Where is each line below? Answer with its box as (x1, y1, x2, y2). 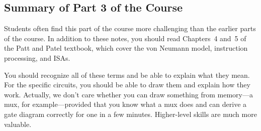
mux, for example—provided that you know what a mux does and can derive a (4, 99, 247, 109)
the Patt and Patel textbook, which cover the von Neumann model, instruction (4, 43, 248, 53)
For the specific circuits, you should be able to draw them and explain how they (4, 79, 250, 90)
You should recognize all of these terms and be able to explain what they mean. (4, 69, 250, 80)
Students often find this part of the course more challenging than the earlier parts (4, 23, 256, 34)
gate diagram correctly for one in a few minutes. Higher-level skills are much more (4, 108, 257, 119)
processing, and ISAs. (4, 52, 70, 63)
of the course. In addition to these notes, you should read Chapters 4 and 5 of (4, 33, 246, 43)
